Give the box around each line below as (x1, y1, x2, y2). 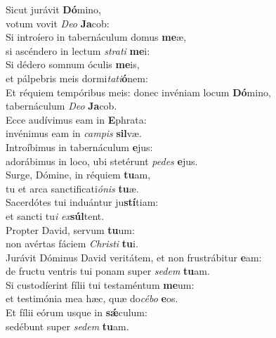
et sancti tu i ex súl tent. (6, 208, 105, 223)
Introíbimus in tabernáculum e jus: (6, 139, 153, 154)
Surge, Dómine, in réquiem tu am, (6, 167, 151, 182)
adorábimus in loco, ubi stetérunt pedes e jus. (6, 153, 198, 168)
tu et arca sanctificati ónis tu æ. (6, 181, 139, 195)
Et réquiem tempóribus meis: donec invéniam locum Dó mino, (6, 84, 271, 99)
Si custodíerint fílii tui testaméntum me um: (6, 277, 195, 292)
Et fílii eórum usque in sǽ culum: (6, 305, 147, 320)
